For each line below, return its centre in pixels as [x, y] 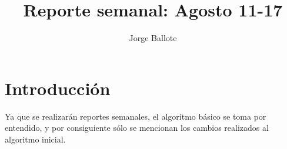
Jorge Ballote [153, 38]
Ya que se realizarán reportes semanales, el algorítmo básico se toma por [136, 116]
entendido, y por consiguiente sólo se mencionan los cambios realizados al [137, 128]
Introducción [58, 88]
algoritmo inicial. [35, 139]
